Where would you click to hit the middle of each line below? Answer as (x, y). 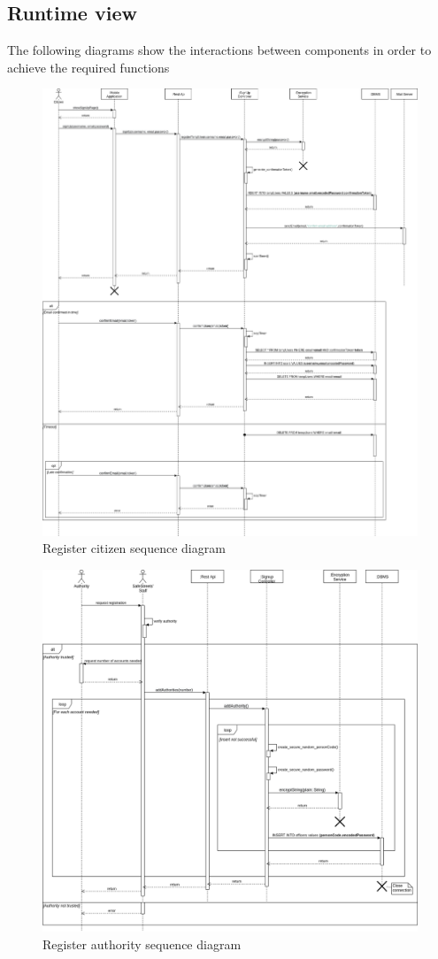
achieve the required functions (88, 67)
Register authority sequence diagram (142, 944)
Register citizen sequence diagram (134, 548)
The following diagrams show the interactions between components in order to (219, 50)
